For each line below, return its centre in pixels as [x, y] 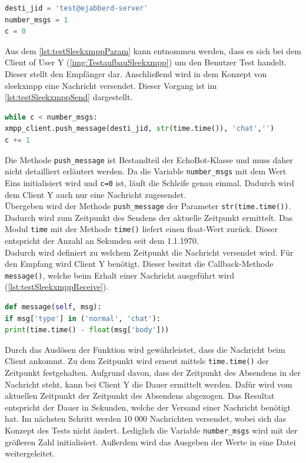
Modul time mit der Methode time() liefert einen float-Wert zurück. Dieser [142, 229]
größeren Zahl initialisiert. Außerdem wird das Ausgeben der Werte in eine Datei [150, 441]
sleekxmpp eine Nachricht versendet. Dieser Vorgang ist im [111, 85]
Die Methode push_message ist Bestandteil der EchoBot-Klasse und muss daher [149, 159]
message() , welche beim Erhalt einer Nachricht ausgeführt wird [120, 275]
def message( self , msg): [53, 307]
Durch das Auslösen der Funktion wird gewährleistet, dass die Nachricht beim [145, 349]
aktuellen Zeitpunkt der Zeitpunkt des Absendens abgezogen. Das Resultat [140, 396]
